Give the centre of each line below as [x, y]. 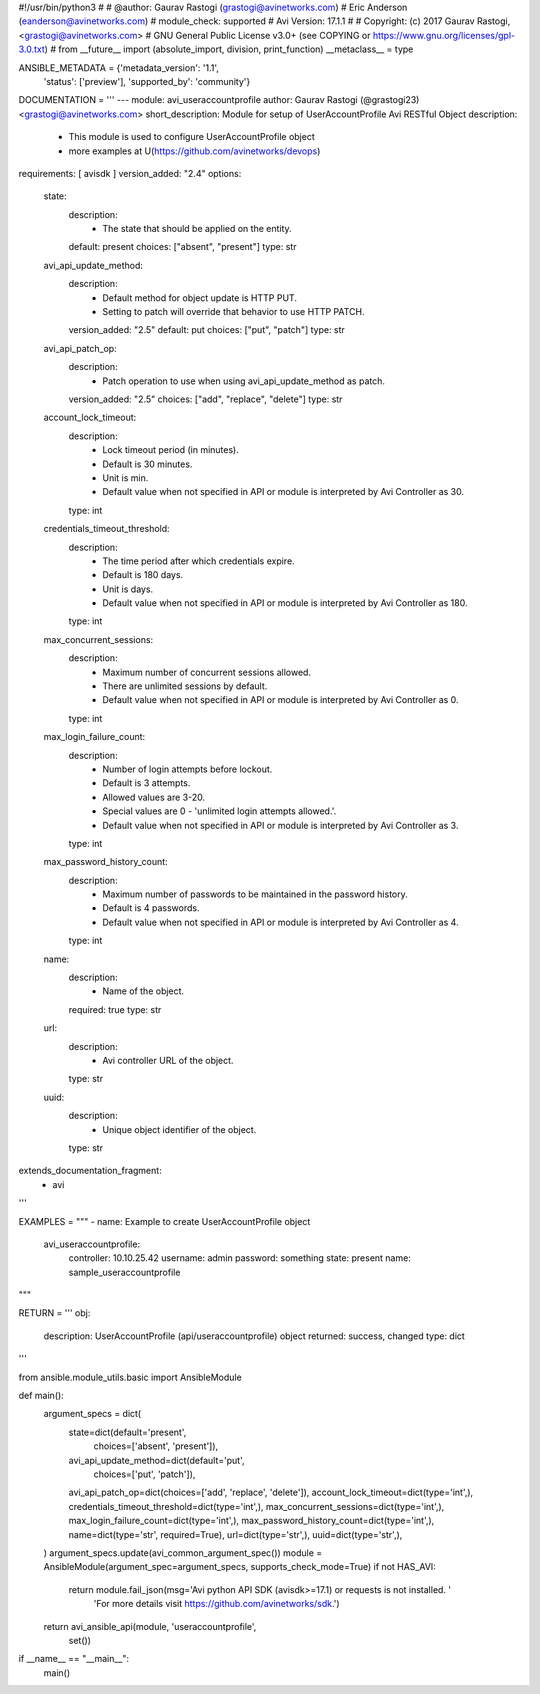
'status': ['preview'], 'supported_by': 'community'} [147, 81]
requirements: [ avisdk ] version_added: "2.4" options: [130, 173]
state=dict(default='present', [127, 1432]
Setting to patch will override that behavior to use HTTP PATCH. [233, 312]
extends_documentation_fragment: [90, 1171]
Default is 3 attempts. [146, 783]
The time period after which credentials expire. [198, 561]
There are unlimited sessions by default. [185, 686]
